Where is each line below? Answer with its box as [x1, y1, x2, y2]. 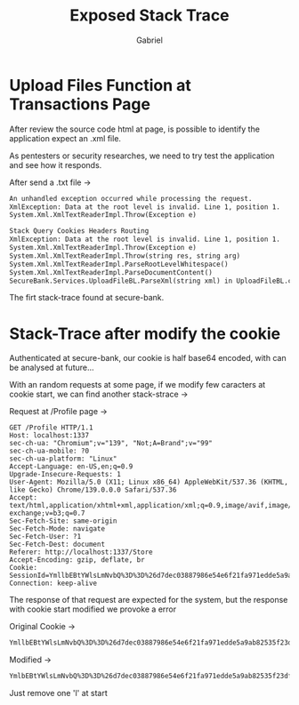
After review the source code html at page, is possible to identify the [9, 124, 261, 134]
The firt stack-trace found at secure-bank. [9, 292, 165, 303]
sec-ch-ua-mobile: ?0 [9, 446, 90, 456]
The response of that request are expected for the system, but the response [9, 595, 288, 605]
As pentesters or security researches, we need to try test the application [9, 150, 275, 161]
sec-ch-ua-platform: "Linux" [9, 454, 117, 463]
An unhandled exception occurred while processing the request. [9, 194, 253, 203]
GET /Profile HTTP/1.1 [9, 423, 93, 432]
